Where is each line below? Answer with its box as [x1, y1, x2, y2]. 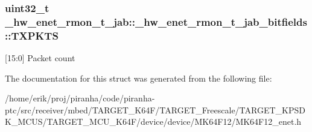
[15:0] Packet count [5, 52, 75, 64]
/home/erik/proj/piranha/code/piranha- [5, 92, 155, 104]
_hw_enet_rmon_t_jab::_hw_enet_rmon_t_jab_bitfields [5, 14, 307, 29]
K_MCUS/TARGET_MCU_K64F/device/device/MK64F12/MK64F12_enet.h [5, 115, 302, 128]
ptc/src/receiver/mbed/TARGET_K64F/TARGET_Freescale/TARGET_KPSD [5, 103, 305, 116]
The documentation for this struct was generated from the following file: [5, 71, 272, 84]
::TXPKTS [5, 28, 59, 43]
